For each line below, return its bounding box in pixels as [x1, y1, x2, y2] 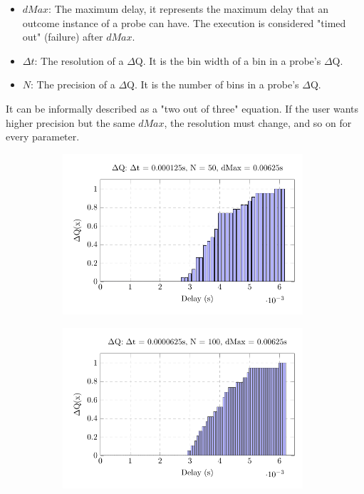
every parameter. [6, 129, 80, 144]
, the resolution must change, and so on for [164, 115, 352, 130]
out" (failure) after [22, 29, 103, 44]
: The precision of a [31, 77, 115, 92]
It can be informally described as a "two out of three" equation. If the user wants [6, 101, 359, 115]
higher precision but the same [6, 115, 135, 130]
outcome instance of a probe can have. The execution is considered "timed [22, 15, 346, 30]
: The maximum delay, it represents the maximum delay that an [48, 1, 329, 16]
